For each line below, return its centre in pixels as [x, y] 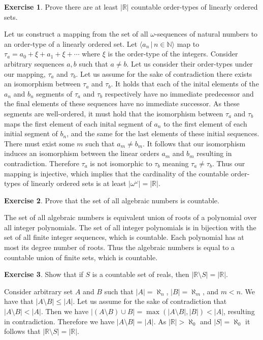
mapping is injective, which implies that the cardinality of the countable [116, 173]
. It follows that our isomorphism [194, 143]
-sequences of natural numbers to [206, 34]
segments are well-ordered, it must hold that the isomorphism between [114, 113]
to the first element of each [205, 123]
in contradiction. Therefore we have [59, 321]
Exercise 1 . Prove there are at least [61, 7]
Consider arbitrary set [39, 291]
